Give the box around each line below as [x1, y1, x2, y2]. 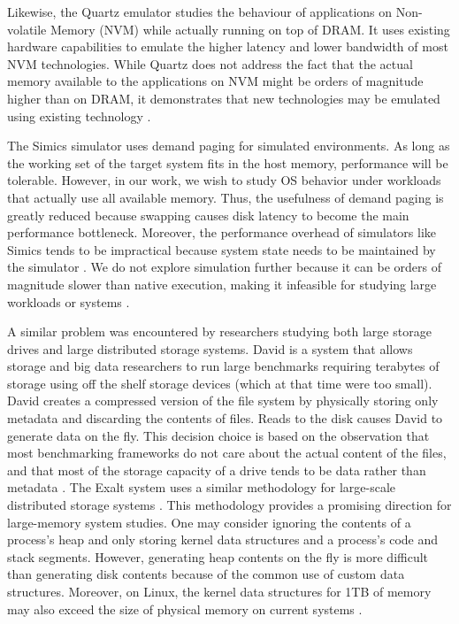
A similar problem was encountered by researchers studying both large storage [7, 322, 432, 341]
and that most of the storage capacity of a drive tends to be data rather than [7, 460, 426, 479]
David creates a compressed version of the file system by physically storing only [7, 391, 439, 410]
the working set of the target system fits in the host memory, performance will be [7, 153, 448, 172]
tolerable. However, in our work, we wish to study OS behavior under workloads [7, 171, 441, 189]
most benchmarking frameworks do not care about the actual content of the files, [7, 443, 447, 462]
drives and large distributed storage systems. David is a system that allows [7, 339, 413, 358]
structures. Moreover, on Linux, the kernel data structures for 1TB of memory [7, 582, 432, 600]
